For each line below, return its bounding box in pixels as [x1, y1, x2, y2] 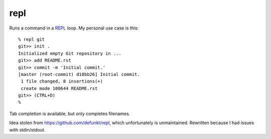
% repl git [18, 36, 45, 42]
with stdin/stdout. [9, 126, 46, 132]
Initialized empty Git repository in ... [18, 50, 121, 56]
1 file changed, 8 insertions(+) [21, 78, 103, 84]
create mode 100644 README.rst [21, 85, 98, 91]
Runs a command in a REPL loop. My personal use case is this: [9, 25, 139, 31]
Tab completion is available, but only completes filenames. [9, 110, 130, 116]
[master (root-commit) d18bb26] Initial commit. [18, 71, 140, 77]
